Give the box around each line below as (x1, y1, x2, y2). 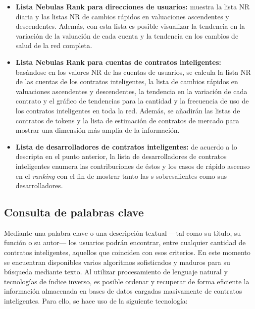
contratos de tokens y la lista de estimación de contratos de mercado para (15, 115, 240, 125)
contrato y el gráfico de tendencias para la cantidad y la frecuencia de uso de (15, 96, 249, 106)
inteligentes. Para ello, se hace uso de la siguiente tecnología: (4, 296, 188, 306)
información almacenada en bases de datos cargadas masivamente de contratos (4, 286, 242, 296)
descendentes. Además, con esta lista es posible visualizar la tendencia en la (15, 21, 245, 31)
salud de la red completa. (15, 40, 92, 51)
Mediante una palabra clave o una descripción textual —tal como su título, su (4, 227, 241, 238)
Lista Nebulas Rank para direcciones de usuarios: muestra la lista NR (15, 1, 250, 11)
